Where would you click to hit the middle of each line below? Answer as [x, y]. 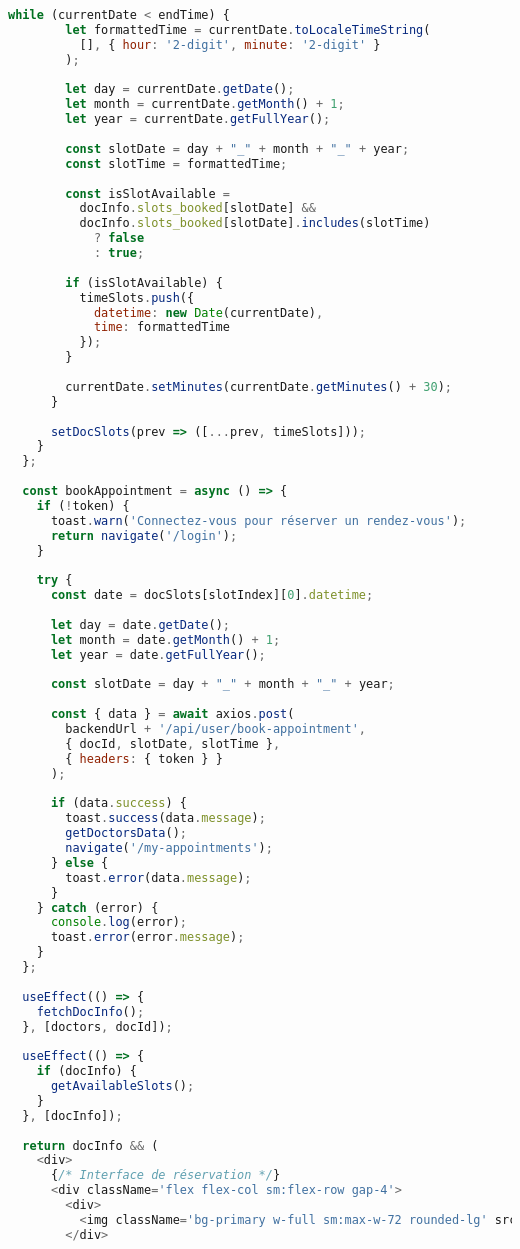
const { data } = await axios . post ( [172, 714]
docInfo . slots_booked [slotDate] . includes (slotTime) [255, 223]
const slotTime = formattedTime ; [176, 163]
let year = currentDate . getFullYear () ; [198, 119]
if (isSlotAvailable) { [144, 282]
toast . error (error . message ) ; [147, 937]
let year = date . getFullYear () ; [158, 654]
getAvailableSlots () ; [122, 1086]
